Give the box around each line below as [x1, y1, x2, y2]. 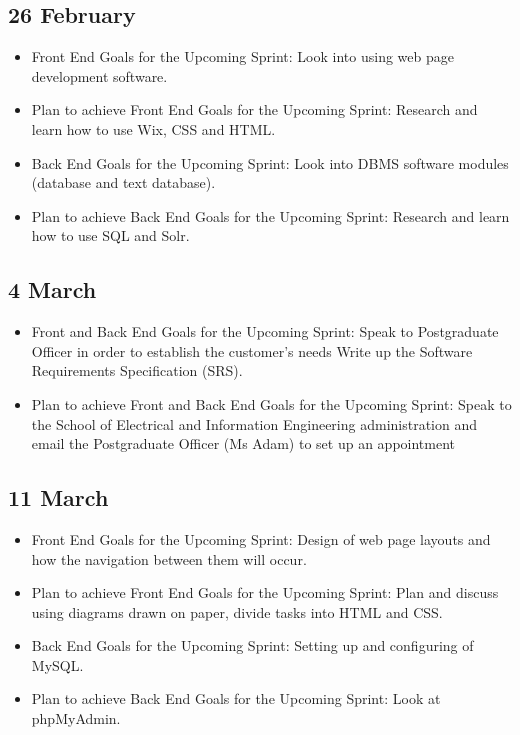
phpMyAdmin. [31, 708, 121, 729]
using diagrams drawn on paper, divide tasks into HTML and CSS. [31, 601, 443, 622]
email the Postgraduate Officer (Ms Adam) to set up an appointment [31, 433, 456, 454]
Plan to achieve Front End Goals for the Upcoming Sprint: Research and [31, 99, 478, 120]
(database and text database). [31, 172, 216, 193]
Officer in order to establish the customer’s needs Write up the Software [31, 340, 473, 361]
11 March [8, 482, 109, 513]
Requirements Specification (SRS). [31, 360, 243, 381]
